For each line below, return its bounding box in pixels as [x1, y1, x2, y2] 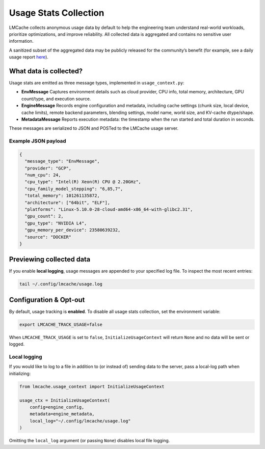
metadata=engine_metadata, [29, 411, 95, 417]
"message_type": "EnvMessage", [25, 159, 100, 164]
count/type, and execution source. [21, 96, 91, 102]
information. [9, 38, 34, 44]
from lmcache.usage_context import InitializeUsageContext [19, 384, 164, 389]
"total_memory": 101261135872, [25, 193, 100, 198]
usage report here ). [9, 54, 49, 60]
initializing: [9, 370, 31, 376]
